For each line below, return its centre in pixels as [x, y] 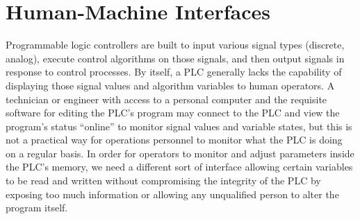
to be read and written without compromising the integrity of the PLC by [163, 181]
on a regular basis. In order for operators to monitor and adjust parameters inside [180, 153]
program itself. [37, 208]
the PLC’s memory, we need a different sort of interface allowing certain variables [179, 167]
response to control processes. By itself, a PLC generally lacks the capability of [174, 72]
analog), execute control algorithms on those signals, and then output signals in [175, 58]
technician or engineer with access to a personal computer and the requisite [166, 99]
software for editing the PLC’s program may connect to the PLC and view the [173, 113]
